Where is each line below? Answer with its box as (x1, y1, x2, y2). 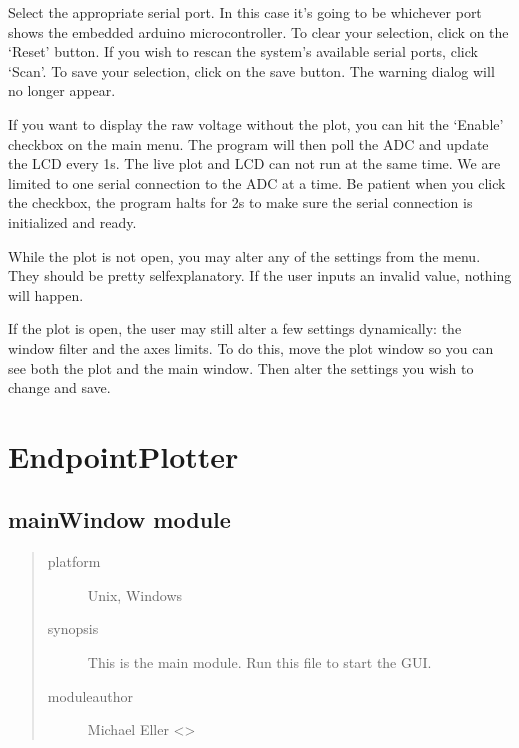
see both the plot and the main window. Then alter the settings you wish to (8, 357, 474, 378)
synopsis (47, 618, 99, 639)
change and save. (8, 377, 111, 398)
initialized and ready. (8, 211, 137, 232)
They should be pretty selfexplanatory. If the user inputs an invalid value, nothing (8, 265, 512, 286)
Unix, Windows (87, 584, 183, 605)
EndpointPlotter (8, 435, 239, 476)
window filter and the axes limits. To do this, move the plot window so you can (8, 337, 494, 358)
